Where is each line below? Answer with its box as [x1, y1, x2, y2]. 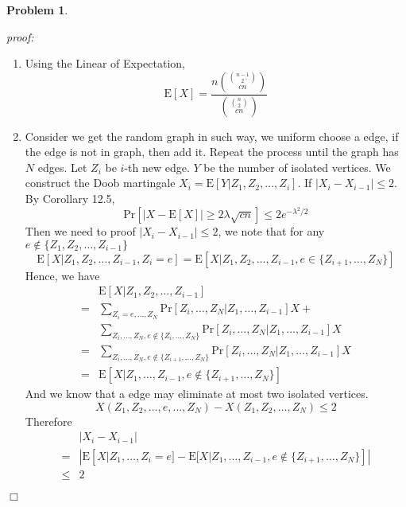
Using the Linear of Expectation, [25, 55, 185, 72]
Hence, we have [25, 267, 100, 283]
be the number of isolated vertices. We [203, 158, 391, 175]
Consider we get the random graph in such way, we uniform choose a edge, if [25, 127, 399, 144]
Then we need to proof [25, 223, 136, 240]
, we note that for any [218, 223, 325, 240]
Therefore [25, 412, 72, 429]
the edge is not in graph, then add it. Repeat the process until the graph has [25, 143, 399, 160]
